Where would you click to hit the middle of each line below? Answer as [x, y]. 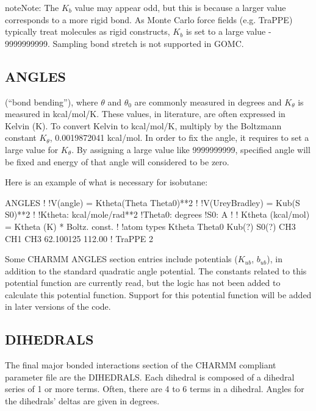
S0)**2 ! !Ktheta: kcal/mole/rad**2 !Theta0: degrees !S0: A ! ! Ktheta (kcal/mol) [157, 214]
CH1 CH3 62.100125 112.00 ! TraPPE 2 [79, 238]
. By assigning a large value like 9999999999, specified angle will [191, 149]
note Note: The [32, 7]
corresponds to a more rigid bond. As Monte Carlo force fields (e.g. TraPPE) [149, 19]
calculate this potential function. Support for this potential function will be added [158, 294]
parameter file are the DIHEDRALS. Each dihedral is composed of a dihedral [150, 377]
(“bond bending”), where [52, 102]
